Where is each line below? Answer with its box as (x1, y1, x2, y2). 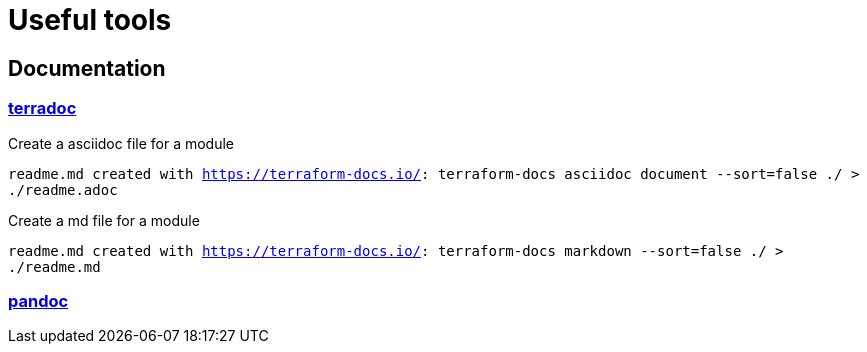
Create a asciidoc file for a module (8, 134, 234, 152)
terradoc (8, 98, 77, 119)
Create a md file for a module (8, 211, 200, 229)
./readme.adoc (8, 181, 118, 198)
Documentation (8, 55, 166, 81)
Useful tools (8, 3, 172, 37)
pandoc (8, 290, 69, 311)
